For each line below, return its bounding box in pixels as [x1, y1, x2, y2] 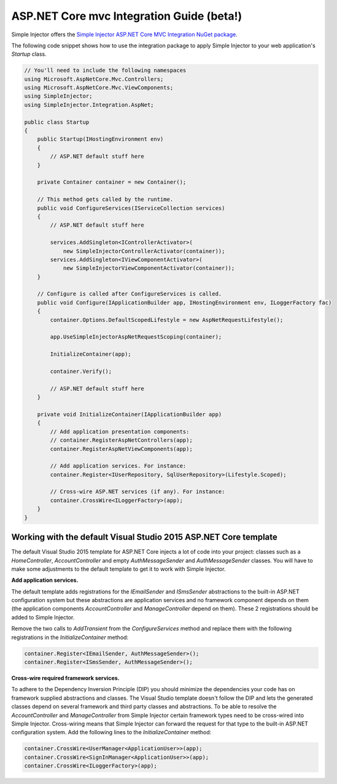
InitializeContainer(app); [50, 351, 131, 358]
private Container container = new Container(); [37, 179, 187, 186]
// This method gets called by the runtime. [37, 196, 174, 203]
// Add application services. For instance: [50, 463, 187, 469]
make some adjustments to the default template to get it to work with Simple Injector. [11, 565, 226, 573]
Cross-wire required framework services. [11, 675, 120, 681]
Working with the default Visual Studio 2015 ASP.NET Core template [11, 532, 277, 543]
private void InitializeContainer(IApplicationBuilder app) [37, 410, 222, 418]
